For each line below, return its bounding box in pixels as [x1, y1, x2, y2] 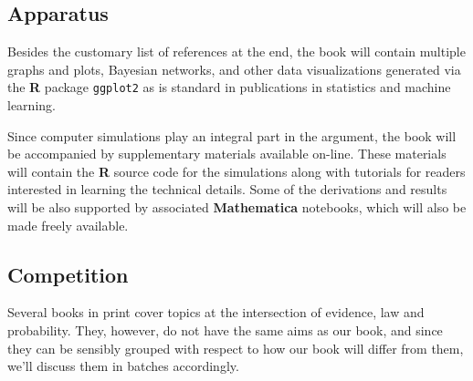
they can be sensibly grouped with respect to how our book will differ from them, [7, 338, 464, 357]
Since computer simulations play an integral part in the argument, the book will [7, 126, 457, 145]
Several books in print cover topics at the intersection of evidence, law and [7, 303, 425, 322]
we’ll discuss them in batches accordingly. [7, 356, 239, 376]
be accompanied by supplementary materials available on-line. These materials [7, 144, 447, 163]
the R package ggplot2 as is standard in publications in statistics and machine [7, 77, 451, 97]
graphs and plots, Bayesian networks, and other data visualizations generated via [7, 59, 461, 78]
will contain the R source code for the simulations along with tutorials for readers [7, 161, 466, 180]
